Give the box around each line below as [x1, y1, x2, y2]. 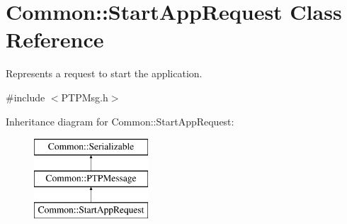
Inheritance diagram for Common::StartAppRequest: [6, 113, 234, 128]
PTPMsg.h [61, 89, 108, 104]
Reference [6, 25, 104, 54]
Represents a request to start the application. [6, 66, 203, 81]
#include [6, 89, 45, 104]
